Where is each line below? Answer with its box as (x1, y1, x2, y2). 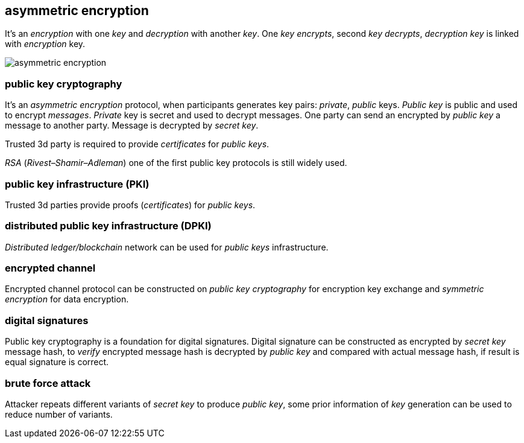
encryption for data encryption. (5, 294, 129, 305)
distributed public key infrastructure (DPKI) (5, 220, 212, 232)
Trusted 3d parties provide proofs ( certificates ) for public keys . (5, 199, 256, 210)
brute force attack (5, 377, 91, 389)
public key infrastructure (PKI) (5, 177, 150, 190)
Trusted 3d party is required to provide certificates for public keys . (5, 139, 270, 150)
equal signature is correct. (5, 357, 109, 368)
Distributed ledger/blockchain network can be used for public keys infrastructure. (5, 241, 329, 252)
